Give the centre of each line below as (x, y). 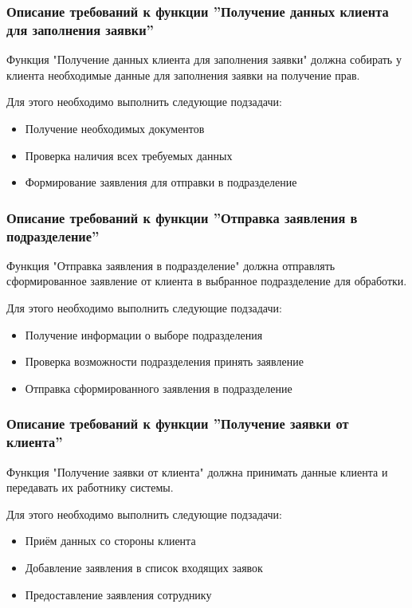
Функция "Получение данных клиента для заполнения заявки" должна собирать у (204, 59)
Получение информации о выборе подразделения (144, 334)
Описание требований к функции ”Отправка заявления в (182, 217)
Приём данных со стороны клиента (110, 541)
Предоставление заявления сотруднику (118, 594)
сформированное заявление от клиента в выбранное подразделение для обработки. (207, 281)
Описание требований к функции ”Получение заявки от (178, 424)
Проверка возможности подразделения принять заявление (164, 361)
